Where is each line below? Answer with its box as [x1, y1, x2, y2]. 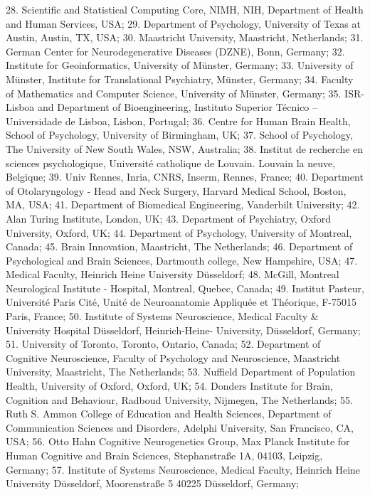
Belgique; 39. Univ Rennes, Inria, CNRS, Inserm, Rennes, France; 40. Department [6, 169, 364, 184]
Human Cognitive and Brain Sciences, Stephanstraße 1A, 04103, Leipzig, [6, 448, 323, 462]
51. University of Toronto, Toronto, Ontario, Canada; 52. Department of [6, 336, 321, 351]
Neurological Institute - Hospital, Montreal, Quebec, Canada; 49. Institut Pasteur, [6, 280, 364, 295]
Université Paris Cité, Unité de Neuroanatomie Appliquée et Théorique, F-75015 [6, 294, 357, 309]
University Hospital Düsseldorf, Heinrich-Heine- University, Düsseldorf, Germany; [6, 322, 361, 337]
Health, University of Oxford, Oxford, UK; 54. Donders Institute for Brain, [6, 378, 333, 393]
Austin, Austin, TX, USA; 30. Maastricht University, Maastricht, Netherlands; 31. [6, 30, 364, 45]
